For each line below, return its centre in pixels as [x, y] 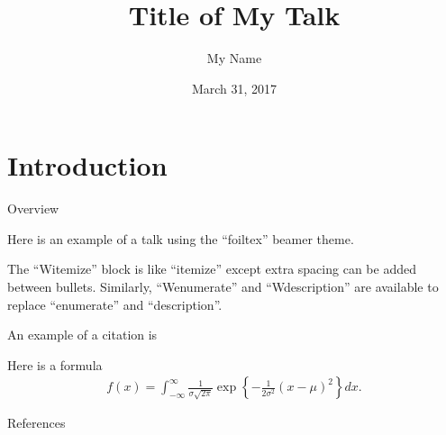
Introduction [87, 165]
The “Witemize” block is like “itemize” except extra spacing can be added [212, 269]
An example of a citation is [82, 335]
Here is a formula [55, 364]
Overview [33, 208]
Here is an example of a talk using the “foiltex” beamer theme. [181, 238]
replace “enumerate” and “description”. [115, 304]
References [36, 423]
